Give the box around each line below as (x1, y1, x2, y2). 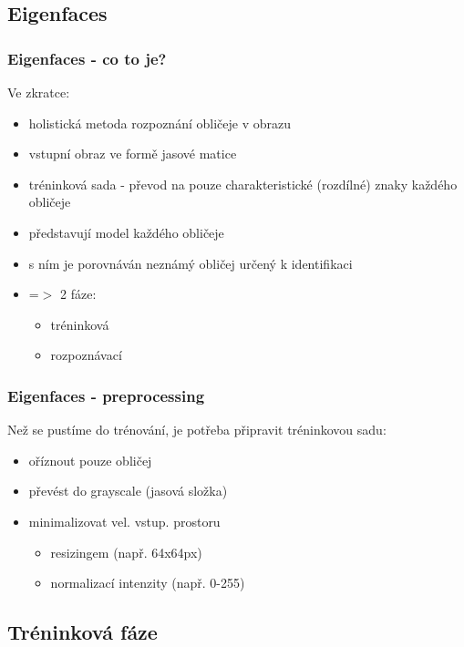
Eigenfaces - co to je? (7, 46, 167, 69)
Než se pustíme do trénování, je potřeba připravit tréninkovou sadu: (7, 420, 387, 439)
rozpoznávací (50, 345, 122, 365)
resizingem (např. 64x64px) (50, 542, 202, 561)
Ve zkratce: (7, 83, 70, 101)
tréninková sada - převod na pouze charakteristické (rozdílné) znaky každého (28, 174, 458, 193)
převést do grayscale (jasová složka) (28, 481, 228, 500)
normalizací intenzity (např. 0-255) (50, 573, 245, 592)
